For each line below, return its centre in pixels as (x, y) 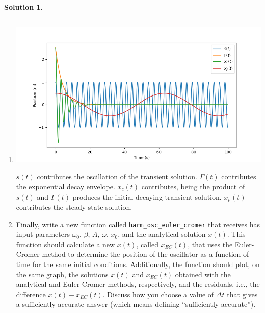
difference (31, 294)
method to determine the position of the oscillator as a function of (145, 254)
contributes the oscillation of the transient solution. (117, 176)
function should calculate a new (65, 244)
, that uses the (210, 244)
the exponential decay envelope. (65, 186)
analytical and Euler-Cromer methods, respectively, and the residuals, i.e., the (138, 284)
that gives (242, 294)
